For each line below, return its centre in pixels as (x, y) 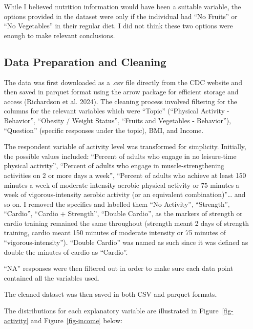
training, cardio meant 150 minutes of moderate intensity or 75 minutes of (115, 232)
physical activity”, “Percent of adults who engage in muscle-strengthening (114, 165)
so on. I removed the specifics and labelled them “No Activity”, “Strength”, (117, 204)
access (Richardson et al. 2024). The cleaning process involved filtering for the (121, 101)
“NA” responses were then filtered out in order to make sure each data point (119, 268)
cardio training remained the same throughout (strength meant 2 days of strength (126, 223)
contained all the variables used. (52, 277)
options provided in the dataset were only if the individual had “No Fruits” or (121, 16)
